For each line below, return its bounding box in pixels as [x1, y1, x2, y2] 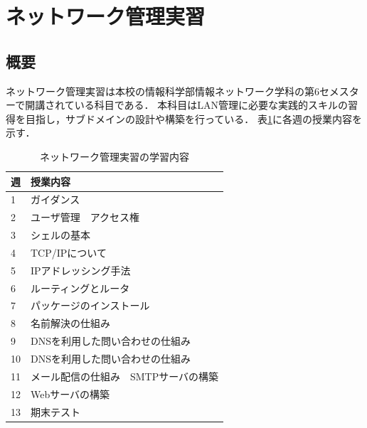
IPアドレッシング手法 [31, 262, 131, 277]
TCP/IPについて [31, 245, 107, 260]
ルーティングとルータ [31, 280, 130, 295]
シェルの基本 [31, 228, 90, 242]
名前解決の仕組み [31, 316, 110, 331]
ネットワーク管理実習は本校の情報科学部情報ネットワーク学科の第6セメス [6, 83, 349, 98]
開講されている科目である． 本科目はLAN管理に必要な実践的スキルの [25, 97, 349, 112]
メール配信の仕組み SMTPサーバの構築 [31, 368, 219, 383]
